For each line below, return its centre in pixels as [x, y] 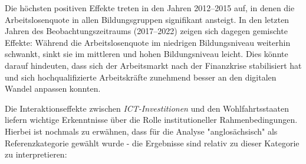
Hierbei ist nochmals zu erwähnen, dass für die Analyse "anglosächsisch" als [141, 131]
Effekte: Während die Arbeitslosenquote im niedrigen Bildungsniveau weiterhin [148, 42]
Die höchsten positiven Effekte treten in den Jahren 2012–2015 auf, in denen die [150, 8]
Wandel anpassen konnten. [53, 88]
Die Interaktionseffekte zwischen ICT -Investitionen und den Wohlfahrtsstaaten [147, 108]
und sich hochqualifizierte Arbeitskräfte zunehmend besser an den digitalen [141, 77]
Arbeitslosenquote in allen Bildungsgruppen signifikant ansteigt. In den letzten [147, 19]
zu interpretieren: [36, 154]
